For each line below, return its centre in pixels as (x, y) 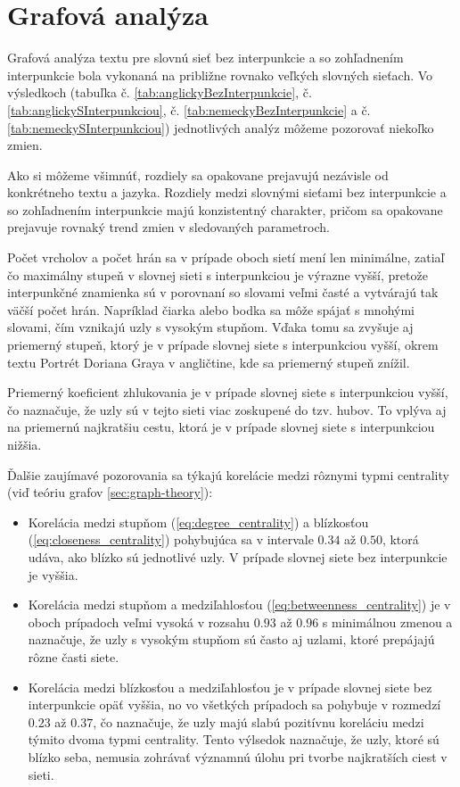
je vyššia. (53, 574)
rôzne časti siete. (74, 656)
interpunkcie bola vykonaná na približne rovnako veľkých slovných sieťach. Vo (220, 75)
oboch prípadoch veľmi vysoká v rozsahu (139, 621)
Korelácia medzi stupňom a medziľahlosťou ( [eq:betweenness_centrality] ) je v (239, 605)
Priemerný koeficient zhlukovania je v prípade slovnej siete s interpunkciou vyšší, (228, 392)
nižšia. (25, 444)
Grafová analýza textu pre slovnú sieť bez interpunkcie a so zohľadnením (205, 58)
